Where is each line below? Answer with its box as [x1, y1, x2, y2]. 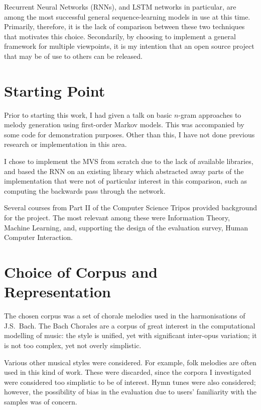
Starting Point [4, 80, 105, 101]
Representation [4, 281, 111, 302]
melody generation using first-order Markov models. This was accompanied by [4, 119, 244, 130]
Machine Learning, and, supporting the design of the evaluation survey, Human [4, 222, 248, 232]
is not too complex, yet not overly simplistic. [4, 340, 142, 350]
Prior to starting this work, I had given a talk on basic [4, 109, 172, 120]
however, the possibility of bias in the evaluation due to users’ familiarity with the [4, 386, 256, 397]
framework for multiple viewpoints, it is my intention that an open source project [4, 41, 254, 51]
